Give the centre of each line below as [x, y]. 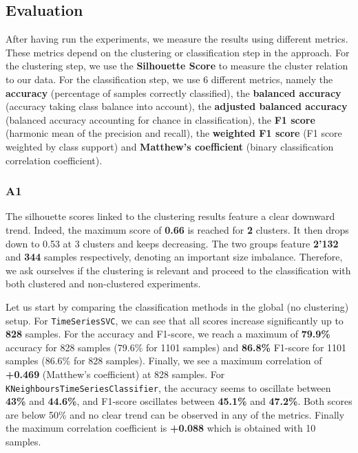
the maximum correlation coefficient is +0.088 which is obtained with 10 [161, 428]
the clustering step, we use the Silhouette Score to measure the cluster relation [177, 66]
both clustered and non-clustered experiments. [103, 284]
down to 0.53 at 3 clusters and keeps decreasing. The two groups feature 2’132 [172, 243]
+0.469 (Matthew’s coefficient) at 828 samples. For [115, 374]
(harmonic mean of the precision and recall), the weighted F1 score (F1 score [174, 133]
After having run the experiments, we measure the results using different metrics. [177, 39]
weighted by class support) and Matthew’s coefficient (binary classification [170, 146]
